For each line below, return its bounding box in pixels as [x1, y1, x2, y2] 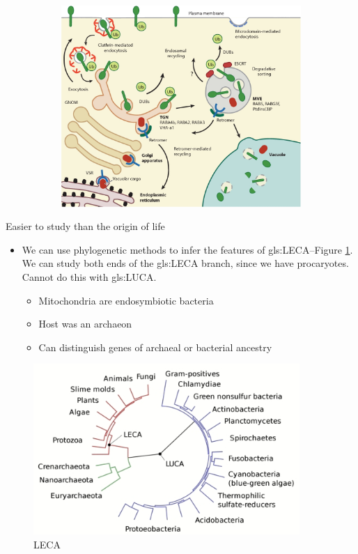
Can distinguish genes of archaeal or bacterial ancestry [38, 339, 272, 354]
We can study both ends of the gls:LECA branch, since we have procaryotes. [22, 256, 349, 270]
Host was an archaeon [38, 316, 132, 331]
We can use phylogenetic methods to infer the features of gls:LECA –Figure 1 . [22, 242, 353, 256]
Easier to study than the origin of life [6, 219, 165, 233]
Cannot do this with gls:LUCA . [22, 270, 157, 284]
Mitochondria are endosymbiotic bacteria [38, 293, 214, 307]
